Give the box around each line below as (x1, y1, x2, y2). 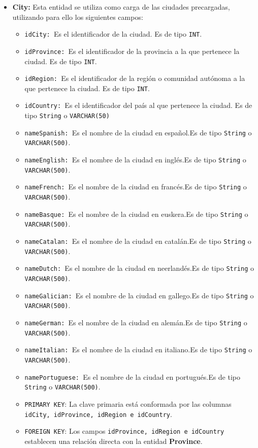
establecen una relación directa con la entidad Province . (24, 435, 203, 446)
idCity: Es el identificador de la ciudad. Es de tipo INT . (24, 29, 202, 39)
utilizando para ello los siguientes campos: (12, 11, 143, 22)
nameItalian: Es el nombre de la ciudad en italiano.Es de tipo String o (24, 344, 252, 355)
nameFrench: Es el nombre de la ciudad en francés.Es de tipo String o (24, 181, 247, 192)
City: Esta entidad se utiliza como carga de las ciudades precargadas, (12, 2, 230, 12)
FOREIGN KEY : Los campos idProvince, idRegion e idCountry (24, 426, 224, 436)
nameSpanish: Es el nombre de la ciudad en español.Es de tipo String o (24, 127, 252, 137)
